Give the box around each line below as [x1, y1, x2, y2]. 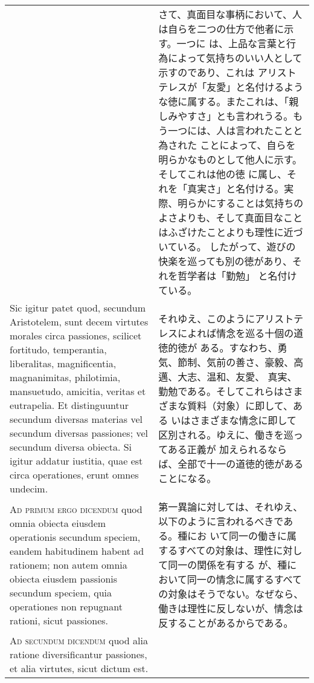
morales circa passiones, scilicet [10, 328, 142, 342]
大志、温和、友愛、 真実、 [178, 370, 297, 384]
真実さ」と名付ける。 [187, 181, 284, 195]
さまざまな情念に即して [190, 413, 297, 427]
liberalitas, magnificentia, [10, 356, 117, 370]
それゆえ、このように [158, 312, 255, 325]
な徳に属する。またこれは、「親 [158, 94, 299, 108]
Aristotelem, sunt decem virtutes [10, 315, 149, 328]
